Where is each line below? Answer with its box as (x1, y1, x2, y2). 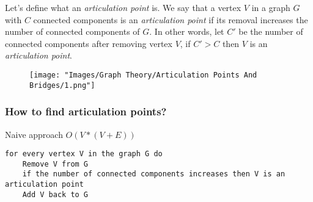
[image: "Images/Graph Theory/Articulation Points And (29, 70, 257, 79)
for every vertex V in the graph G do (5, 150, 163, 159)
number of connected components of (5, 25, 140, 38)
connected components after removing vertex (5, 37, 172, 49)
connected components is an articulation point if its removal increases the (33, 13, 308, 26)
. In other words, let (149, 25, 224, 38)
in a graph (251, 1, 290, 13)
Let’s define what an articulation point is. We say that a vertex (5, 1, 241, 13)
